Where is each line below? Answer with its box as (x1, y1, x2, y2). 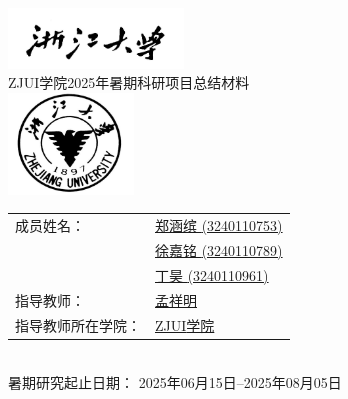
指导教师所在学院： (15, 314, 141, 335)
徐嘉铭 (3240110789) (155, 240, 283, 261)
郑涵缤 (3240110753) (155, 215, 283, 236)
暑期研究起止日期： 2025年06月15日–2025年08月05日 (8, 372, 342, 393)
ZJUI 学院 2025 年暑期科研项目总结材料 (8, 72, 250, 93)
